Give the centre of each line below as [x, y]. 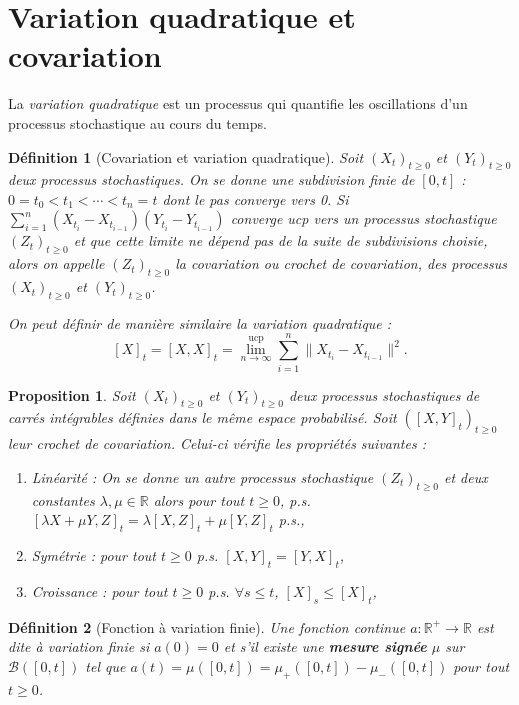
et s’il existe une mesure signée [325, 646]
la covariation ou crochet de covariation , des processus [341, 263]
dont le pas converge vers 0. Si [255, 198]
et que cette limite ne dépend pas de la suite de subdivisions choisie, [280, 240]
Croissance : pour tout [99, 590]
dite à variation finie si [79, 646]
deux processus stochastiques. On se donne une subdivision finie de [211, 179]
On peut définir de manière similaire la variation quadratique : [200, 322]
